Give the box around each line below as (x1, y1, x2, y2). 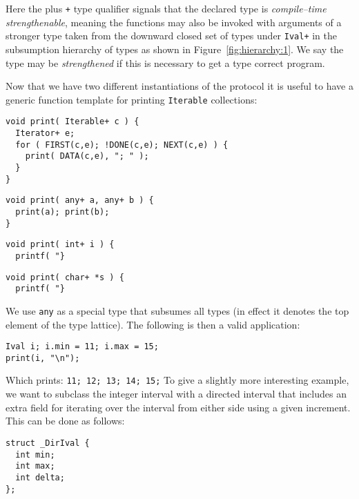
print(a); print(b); (15, 206, 110, 217)
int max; (15, 461, 55, 471)
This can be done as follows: (6, 413, 125, 428)
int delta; (15, 472, 65, 482)
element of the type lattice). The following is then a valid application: (6, 317, 300, 331)
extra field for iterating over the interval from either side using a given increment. (6, 400, 351, 414)
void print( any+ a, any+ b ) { (6, 195, 154, 206)
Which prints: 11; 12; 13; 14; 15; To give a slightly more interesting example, (6, 373, 349, 387)
